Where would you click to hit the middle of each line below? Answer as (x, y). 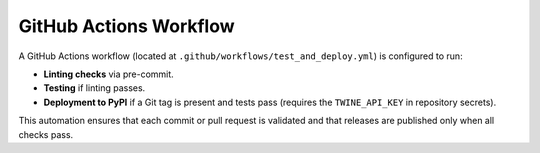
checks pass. (46, 134)
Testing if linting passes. (94, 88)
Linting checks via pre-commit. (108, 74)
